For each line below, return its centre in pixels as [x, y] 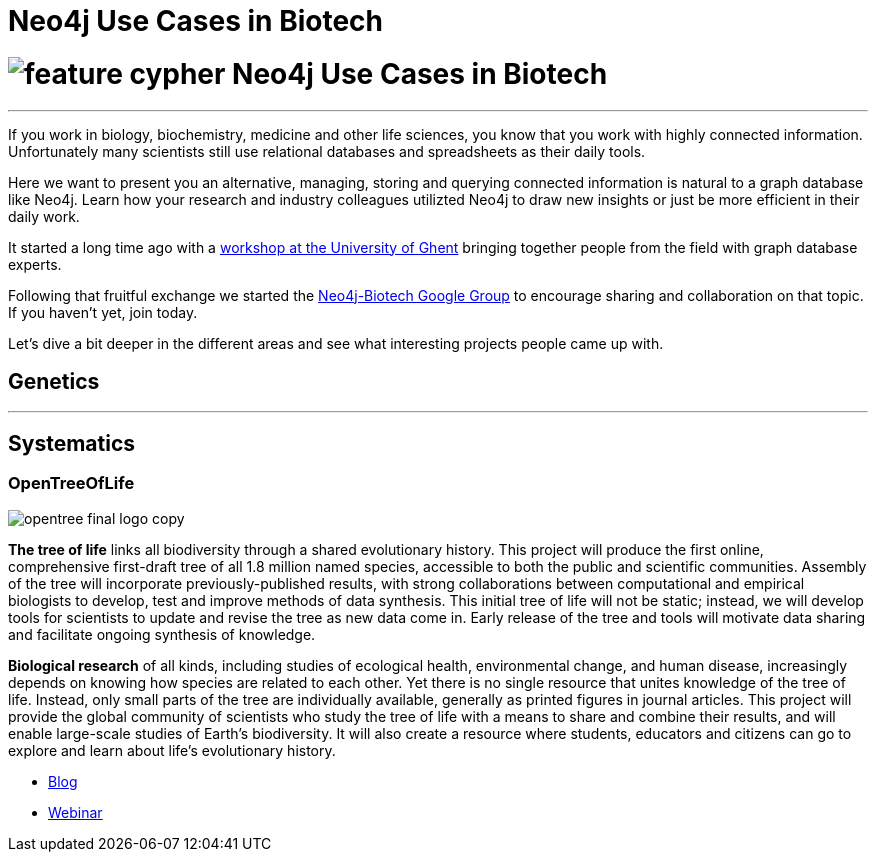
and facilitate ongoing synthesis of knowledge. [162, 634]
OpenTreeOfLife [71, 483]
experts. [35, 264]
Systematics [72, 443]
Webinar [75, 812]
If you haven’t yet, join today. [103, 312]
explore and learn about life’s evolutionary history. [172, 750]
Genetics [54, 381]
